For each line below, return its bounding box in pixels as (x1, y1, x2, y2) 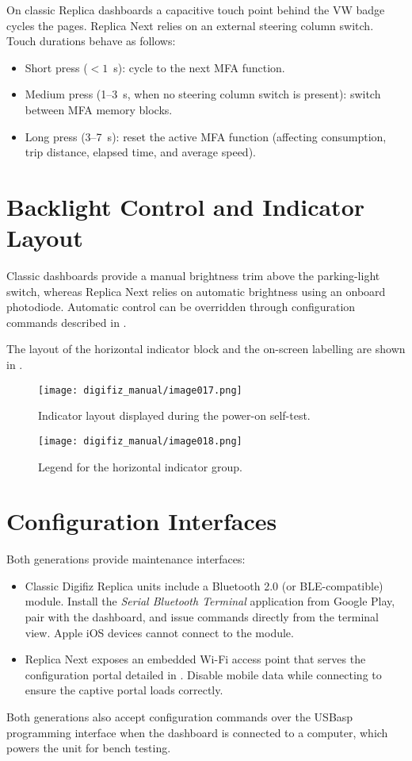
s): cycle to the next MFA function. (113, 59, 285, 75)
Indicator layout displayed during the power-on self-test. (38, 407, 311, 424)
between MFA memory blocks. (25, 101, 173, 117)
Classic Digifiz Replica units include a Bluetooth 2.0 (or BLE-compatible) (25, 577, 383, 594)
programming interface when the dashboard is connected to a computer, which (6, 724, 388, 740)
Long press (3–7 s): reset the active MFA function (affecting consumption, (25, 128, 387, 144)
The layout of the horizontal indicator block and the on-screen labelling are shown (6, 340, 406, 357)
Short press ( (25, 59, 88, 75)
